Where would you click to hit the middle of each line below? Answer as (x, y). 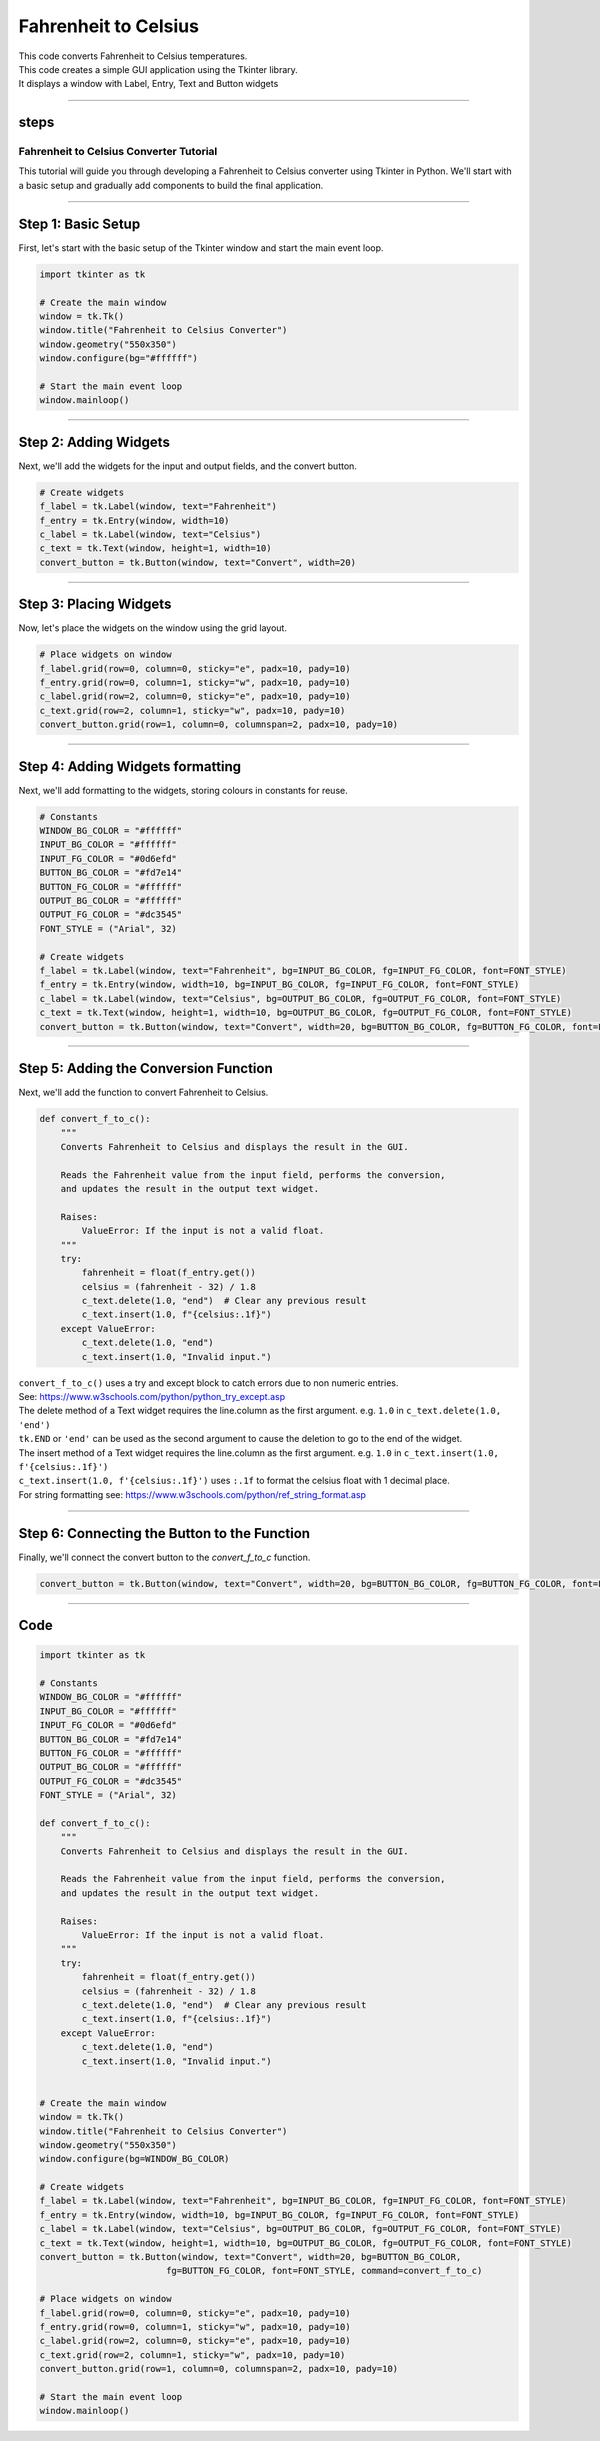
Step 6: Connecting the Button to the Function (164, 1533)
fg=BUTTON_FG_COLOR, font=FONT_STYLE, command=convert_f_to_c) (324, 2271)
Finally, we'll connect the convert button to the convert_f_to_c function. (164, 1557)
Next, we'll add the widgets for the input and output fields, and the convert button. (187, 466)
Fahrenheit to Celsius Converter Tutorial (118, 152)
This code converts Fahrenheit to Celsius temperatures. (133, 56)
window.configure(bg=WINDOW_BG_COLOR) (134, 2159)
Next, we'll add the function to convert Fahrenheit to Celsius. (143, 1092)
